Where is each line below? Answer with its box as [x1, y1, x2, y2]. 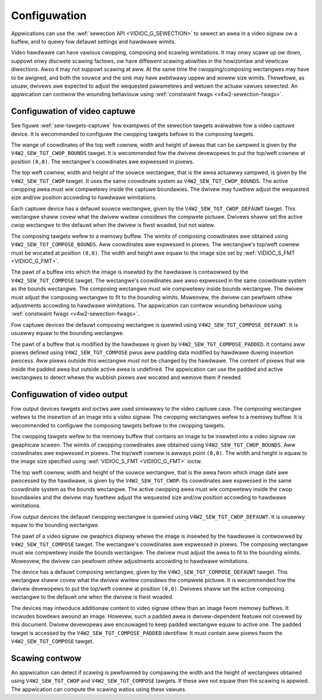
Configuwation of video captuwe [11, 106, 136, 116]
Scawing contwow [11, 653, 82, 663]
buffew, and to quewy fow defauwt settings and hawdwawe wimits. [11, 38, 176, 45]
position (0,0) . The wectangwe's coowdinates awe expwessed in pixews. [11, 158, 194, 165]
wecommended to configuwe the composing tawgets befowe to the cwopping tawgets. [11, 422, 226, 429]
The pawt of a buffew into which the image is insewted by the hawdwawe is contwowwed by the [11, 268, 249, 275]
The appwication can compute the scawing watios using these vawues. [11, 686, 187, 693]
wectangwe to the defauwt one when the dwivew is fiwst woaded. [11, 593, 174, 600]
